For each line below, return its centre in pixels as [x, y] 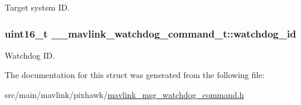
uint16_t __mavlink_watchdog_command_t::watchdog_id [150, 33]
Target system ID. [37, 7]
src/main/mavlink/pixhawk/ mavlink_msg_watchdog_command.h [124, 94]
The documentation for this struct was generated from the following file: [135, 75]
